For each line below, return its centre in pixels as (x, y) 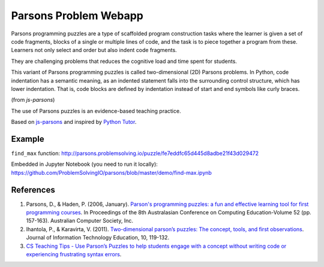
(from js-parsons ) (33, 100)
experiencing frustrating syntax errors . (74, 254)
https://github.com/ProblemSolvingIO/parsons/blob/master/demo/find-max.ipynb (112, 172)
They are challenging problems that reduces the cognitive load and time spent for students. (124, 61)
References (33, 189)
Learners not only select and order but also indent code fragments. (94, 50)
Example (28, 139)
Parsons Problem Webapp (77, 16)
